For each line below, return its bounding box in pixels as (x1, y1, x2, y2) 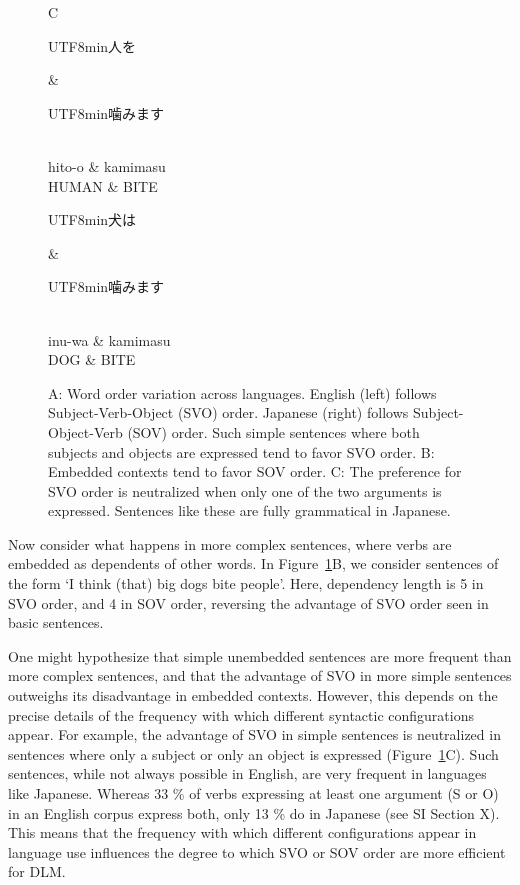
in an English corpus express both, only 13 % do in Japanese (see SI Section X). (8, 802, 500, 823)
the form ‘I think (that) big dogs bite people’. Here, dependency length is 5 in (8, 573, 484, 594)
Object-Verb (48, 421, 123, 442)
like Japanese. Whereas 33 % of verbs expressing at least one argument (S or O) (8, 783, 499, 803)
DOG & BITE (48, 349, 136, 370)
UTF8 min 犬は (48, 209, 137, 230)
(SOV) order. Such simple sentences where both (127, 421, 420, 442)
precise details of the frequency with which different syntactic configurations (8, 704, 474, 725)
